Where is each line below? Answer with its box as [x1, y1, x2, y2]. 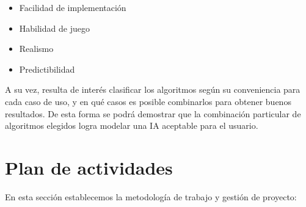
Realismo [19, 42, 54, 55]
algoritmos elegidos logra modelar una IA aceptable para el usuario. [5, 119, 258, 132]
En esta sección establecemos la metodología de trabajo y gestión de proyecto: [5, 190, 297, 203]
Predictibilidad [19, 62, 75, 75]
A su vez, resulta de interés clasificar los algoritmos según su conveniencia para [5, 83, 301, 96]
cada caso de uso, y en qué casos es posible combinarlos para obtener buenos [5, 95, 291, 107]
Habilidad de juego [19, 21, 90, 34]
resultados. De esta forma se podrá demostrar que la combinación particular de [5, 107, 301, 120]
